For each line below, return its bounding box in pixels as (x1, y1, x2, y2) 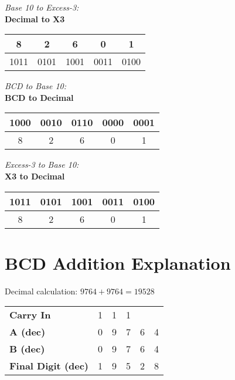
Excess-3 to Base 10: (5, 158, 79, 171)
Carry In (9, 308, 51, 322)
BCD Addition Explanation (5, 250, 231, 274)
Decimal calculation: (5, 284, 78, 297)
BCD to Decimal (5, 91, 74, 103)
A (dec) (9, 325, 46, 339)
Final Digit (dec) (9, 359, 89, 373)
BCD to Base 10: (5, 80, 67, 92)
